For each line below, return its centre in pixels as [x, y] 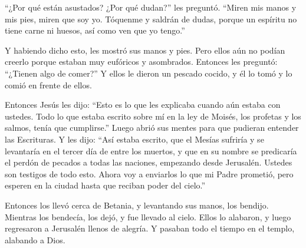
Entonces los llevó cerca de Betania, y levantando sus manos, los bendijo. [137, 205]
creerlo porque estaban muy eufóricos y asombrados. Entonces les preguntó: [141, 62]
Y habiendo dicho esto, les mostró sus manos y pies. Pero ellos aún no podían [145, 50]
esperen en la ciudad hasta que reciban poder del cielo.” [105, 185]
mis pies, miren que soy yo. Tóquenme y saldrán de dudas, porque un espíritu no [151, 19]
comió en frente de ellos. [48, 85]
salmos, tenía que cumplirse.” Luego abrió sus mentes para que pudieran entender [152, 128]
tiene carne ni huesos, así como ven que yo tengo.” [95, 30]
